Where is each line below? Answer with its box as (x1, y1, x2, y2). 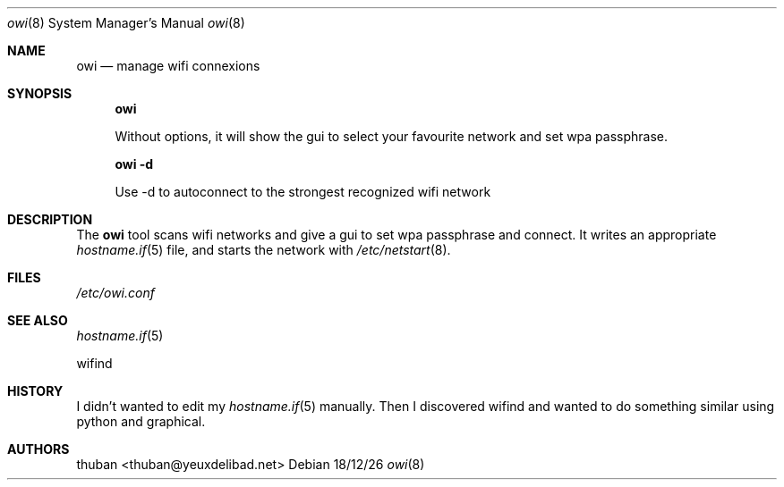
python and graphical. (76, 414, 206, 429)
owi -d (115, 156, 154, 172)
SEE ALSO (7, 313, 68, 328)
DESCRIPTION (7, 212, 93, 227)
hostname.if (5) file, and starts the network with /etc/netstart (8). (76, 242, 451, 257)
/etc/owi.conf (76, 285, 155, 300)
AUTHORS (7, 441, 70, 457)
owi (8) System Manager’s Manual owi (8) (7, 15, 245, 30)
